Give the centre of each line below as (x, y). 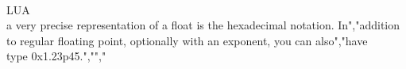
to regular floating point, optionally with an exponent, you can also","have (187, 40)
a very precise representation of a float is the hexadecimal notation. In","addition (203, 25)
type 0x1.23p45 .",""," (56, 56)
